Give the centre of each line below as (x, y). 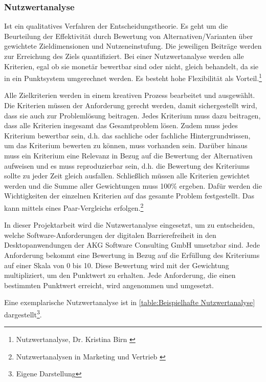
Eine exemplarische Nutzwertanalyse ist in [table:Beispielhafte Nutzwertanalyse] (130, 302)
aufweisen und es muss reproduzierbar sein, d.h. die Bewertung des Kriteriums (127, 165)
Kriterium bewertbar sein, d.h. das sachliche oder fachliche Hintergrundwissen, (127, 135)
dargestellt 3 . (23, 313)
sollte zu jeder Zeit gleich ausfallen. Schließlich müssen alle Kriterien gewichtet (127, 176)
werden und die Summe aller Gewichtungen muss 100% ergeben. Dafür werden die (133, 185)
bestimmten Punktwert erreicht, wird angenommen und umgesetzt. (109, 285)
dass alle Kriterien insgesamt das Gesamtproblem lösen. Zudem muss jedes (121, 125)
